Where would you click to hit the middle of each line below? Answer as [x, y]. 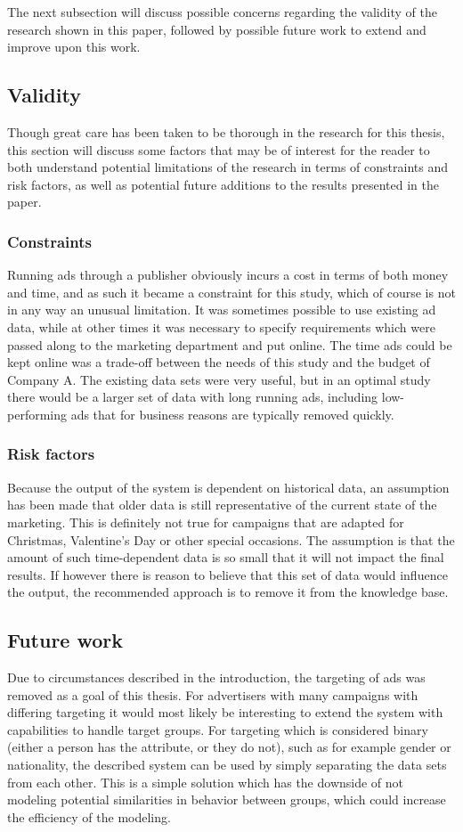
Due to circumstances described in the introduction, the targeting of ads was [216, 677]
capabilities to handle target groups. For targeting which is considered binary [218, 729]
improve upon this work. [74, 47]
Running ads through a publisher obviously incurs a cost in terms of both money [228, 275]
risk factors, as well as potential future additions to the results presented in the [223, 184]
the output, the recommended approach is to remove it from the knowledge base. [228, 592]
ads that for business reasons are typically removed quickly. [232, 414]
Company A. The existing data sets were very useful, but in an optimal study [219, 379]
